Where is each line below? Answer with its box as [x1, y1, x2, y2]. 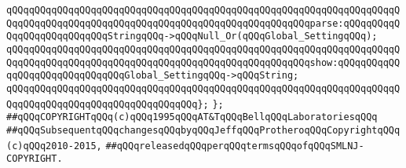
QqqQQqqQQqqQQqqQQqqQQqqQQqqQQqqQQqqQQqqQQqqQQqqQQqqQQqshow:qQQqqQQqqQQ [6, 57, 401, 68]
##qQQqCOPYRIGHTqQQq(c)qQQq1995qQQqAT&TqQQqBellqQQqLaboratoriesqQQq [6, 111, 378, 123]
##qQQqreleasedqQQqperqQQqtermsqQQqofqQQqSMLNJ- [105, 140, 364, 152]
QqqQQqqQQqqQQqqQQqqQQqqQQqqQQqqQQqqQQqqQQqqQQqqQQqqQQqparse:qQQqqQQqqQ [6, 17, 401, 29]
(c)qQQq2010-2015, [6, 140, 102, 152]
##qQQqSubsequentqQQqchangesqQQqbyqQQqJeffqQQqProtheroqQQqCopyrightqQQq [6, 124, 401, 136]
